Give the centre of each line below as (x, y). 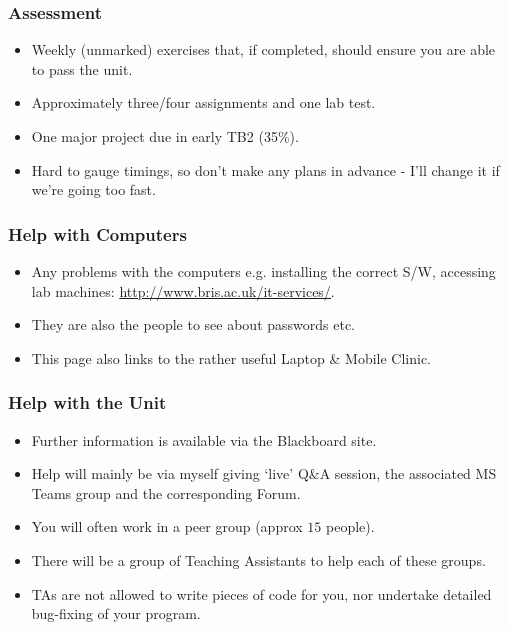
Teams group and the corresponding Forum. (166, 492)
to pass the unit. (82, 68)
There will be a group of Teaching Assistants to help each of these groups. (258, 559)
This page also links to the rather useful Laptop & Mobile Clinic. (231, 357)
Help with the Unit (87, 402)
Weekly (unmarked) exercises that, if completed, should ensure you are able (263, 49)
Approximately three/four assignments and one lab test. (203, 102)
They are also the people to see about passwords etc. (193, 324)
